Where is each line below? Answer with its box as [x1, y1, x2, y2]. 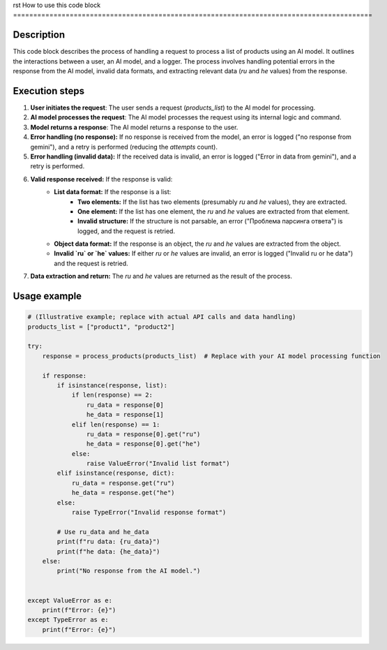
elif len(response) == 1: [71, 420, 160, 429]
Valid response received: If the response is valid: [30, 175, 173, 183]
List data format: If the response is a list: [54, 188, 172, 196]
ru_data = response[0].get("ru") [86, 430, 201, 438]
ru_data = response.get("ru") [71, 479, 175, 487]
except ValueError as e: [27, 596, 113, 604]
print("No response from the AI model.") [56, 567, 201, 575]
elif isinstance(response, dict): [56, 469, 175, 478]
